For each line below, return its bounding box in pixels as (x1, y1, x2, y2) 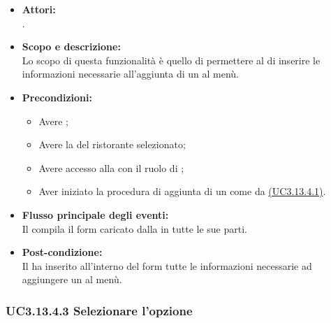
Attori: (22, 2, 56, 16)
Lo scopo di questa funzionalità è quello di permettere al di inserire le (22, 52, 321, 67)
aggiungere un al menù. (22, 272, 122, 287)
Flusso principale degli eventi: (22, 207, 169, 222)
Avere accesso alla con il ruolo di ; (38, 160, 184, 175)
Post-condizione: (22, 245, 103, 259)
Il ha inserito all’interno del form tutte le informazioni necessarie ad (22, 258, 312, 273)
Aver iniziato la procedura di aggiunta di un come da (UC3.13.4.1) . (38, 184, 326, 199)
